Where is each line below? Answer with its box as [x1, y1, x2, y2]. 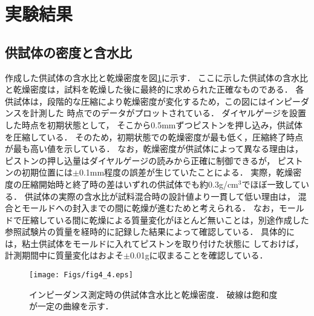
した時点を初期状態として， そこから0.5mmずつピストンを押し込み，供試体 [5, 118, 303, 131]
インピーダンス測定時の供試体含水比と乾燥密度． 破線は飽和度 [29, 288, 278, 300]
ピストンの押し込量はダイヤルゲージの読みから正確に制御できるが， [5, 154, 275, 166]
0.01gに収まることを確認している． [129, 249, 268, 262]
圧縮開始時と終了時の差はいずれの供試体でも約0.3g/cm [21, 177, 238, 190]
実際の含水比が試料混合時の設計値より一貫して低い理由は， [58, 189, 295, 202]
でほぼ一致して [241, 177, 301, 190]
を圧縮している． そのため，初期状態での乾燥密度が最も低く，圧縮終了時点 [5, 130, 304, 143]
